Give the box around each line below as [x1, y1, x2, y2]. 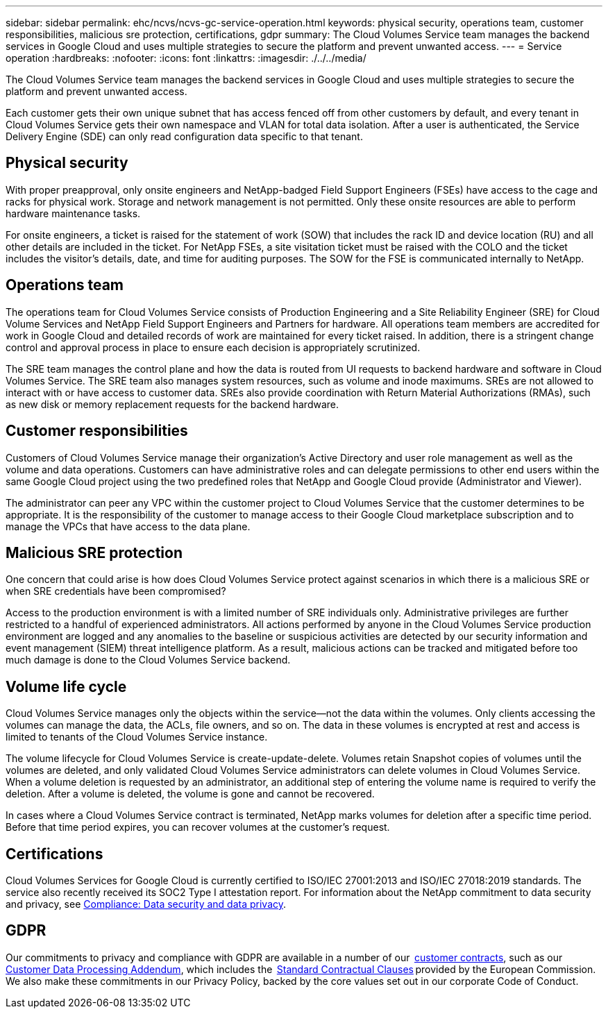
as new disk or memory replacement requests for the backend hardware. [6, 398, 339, 410]
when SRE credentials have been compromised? [6, 585, 226, 598]
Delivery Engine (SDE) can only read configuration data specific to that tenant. [6, 130, 363, 142]
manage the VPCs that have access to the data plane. [6, 520, 251, 532]
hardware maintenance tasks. [6, 207, 141, 219]
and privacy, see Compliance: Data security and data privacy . [6, 898, 287, 911]
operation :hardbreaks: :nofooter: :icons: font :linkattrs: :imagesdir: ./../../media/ [6, 52, 366, 64]
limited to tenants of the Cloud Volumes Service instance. [6, 731, 268, 743]
